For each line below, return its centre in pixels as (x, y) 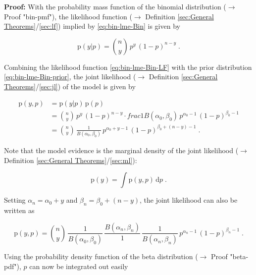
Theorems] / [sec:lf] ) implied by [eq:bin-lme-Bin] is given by (92, 26)
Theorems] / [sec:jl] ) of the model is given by (70, 86)
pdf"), (13, 266)
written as (19, 210)
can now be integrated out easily (79, 266)
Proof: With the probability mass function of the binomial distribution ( (115, 6)
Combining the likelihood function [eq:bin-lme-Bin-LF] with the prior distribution (128, 67)
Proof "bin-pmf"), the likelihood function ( (68, 16)
